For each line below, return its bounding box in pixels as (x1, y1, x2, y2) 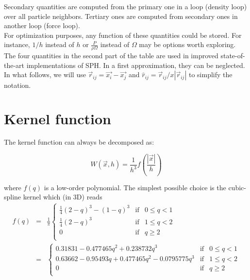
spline (4, 192, 21, 202)
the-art (4, 60, 25, 70)
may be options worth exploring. (139, 39, 236, 49)
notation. (4, 80, 31, 90)
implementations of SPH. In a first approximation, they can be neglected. (26, 60, 245, 70)
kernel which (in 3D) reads (23, 192, 102, 202)
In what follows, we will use (4, 69, 86, 80)
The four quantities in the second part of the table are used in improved (4, 50, 218, 61)
